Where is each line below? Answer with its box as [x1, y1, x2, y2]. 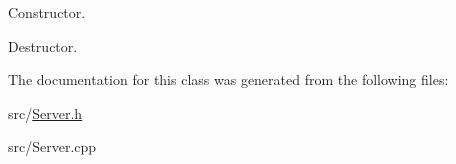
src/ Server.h [8, 102, 83, 123]
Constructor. [8, 2, 86, 22]
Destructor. [8, 35, 78, 56]
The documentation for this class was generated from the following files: [8, 69, 449, 90]
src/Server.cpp [8, 136, 97, 157]
